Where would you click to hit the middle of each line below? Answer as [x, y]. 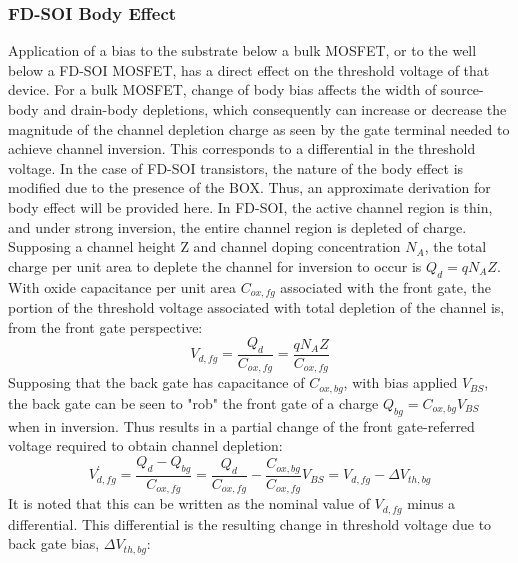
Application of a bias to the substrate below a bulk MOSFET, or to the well [242, 50]
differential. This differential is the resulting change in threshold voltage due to [250, 523]
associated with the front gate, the [385, 286]
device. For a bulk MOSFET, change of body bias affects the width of [222, 89]
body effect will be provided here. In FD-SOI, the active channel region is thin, [250, 206]
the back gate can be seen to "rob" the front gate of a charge [193, 402]
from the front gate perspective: [105, 326]
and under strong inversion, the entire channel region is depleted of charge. [237, 226]
